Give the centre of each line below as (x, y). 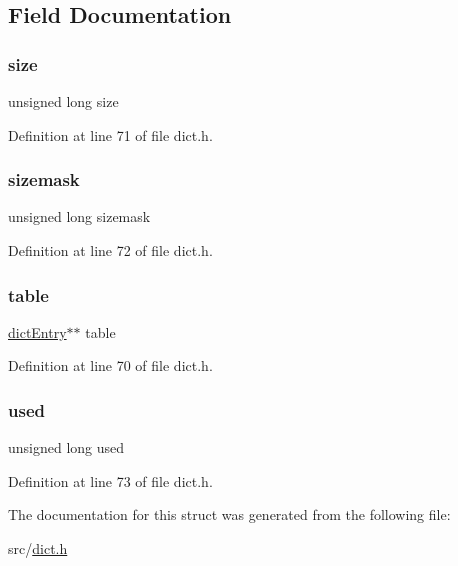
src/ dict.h (38, 548)
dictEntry (37, 331)
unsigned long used (66, 447)
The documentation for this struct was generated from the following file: (229, 514)
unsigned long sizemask (79, 216)
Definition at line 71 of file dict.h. (110, 134)
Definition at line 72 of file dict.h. (110, 250)
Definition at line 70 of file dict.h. (110, 365)
